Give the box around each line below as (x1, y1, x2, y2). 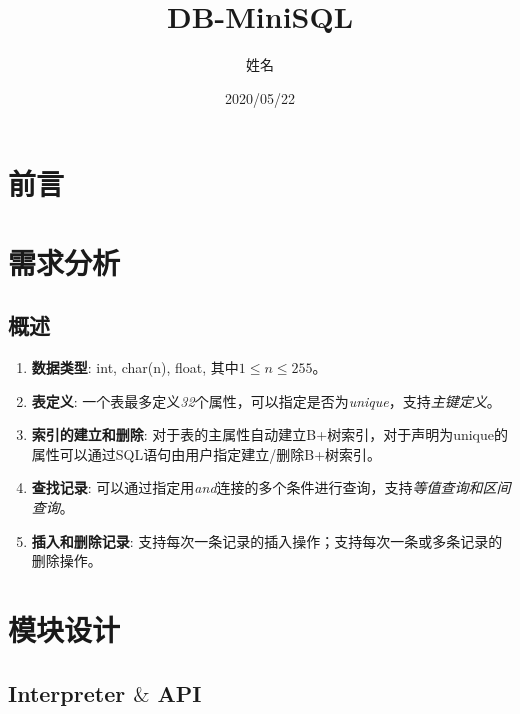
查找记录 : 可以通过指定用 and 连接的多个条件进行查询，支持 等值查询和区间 (31, 477, 511, 498)
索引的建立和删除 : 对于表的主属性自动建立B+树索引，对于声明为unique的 (31, 424, 509, 445)
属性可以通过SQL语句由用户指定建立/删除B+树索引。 (31, 443, 382, 464)
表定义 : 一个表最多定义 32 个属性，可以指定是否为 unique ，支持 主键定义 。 (31, 390, 501, 411)
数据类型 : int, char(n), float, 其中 (31, 357, 239, 378)
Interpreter (8, 677, 126, 708)
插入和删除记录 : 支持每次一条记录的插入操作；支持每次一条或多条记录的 (31, 530, 503, 551)
